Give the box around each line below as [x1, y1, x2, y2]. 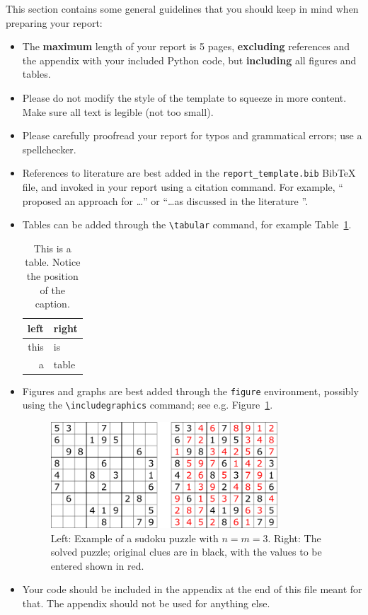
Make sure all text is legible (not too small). [22, 104, 214, 119]
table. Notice [25, 254, 81, 269]
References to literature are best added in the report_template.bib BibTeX [22, 165, 356, 180]
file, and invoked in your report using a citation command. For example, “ [22, 180, 343, 194]
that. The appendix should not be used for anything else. [22, 595, 270, 610]
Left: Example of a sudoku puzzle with [50, 530, 219, 545]
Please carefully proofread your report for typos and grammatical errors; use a [22, 128, 362, 143]
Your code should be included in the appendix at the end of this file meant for [22, 582, 362, 597]
